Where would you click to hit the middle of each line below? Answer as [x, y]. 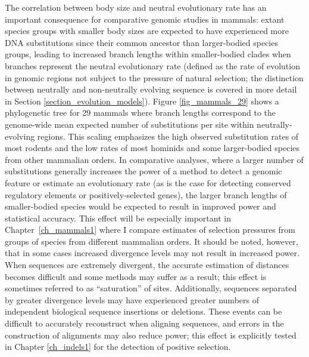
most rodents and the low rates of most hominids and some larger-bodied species [152, 148]
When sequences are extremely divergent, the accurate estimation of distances [147, 265]
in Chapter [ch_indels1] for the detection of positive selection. [118, 347]
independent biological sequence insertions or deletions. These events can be [143, 311]
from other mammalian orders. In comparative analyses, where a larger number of [154, 159]
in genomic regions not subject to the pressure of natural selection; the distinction [154, 77]
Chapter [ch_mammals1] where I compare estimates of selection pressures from [150, 230]
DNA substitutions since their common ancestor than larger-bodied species [141, 42]
